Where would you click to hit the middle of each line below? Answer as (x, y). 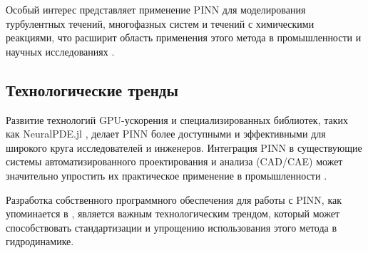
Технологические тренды (92, 89)
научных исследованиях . (60, 51)
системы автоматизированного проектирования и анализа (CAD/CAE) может (174, 161)
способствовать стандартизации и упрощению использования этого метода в (172, 227)
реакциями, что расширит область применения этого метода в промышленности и (184, 37)
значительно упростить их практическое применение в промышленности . (167, 175)
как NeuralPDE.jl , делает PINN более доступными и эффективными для (166, 134)
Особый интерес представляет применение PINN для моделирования (156, 9)
